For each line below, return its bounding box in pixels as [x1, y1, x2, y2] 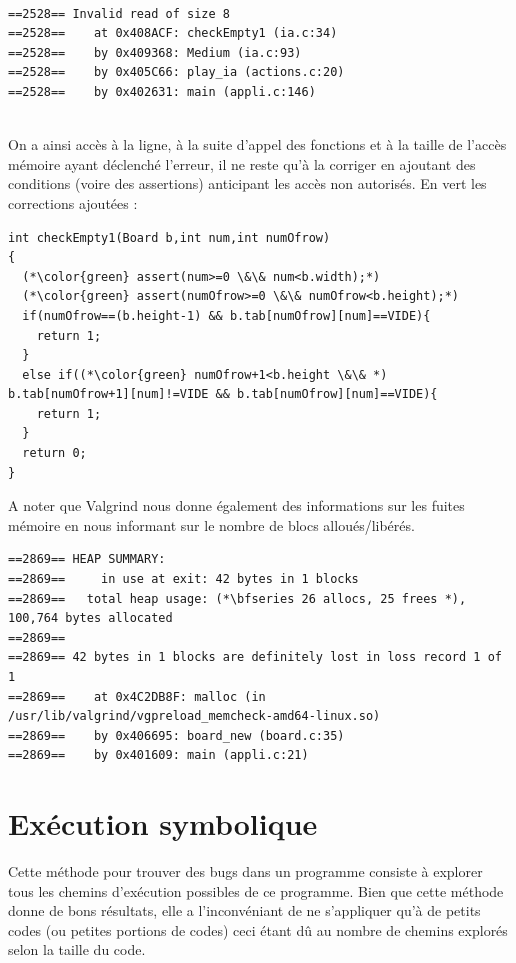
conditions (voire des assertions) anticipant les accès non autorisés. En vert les [8, 173, 487, 194]
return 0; [22, 446, 87, 461]
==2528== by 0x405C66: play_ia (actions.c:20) [8, 65, 345, 80]
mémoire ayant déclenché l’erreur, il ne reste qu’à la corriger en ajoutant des [8, 153, 476, 174]
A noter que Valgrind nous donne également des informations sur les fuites [8, 495, 465, 516]
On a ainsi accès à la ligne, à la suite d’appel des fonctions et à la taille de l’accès [8, 134, 507, 155]
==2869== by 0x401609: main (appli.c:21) [8, 748, 309, 763]
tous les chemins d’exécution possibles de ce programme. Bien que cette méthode [8, 880, 504, 901]
